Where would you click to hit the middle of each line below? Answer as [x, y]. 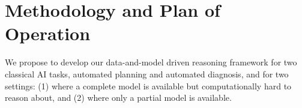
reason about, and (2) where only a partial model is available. [118, 97]
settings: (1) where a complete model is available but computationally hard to [148, 85]
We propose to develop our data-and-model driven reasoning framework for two [151, 62]
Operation [48, 33]
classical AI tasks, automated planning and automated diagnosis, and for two [147, 73]
